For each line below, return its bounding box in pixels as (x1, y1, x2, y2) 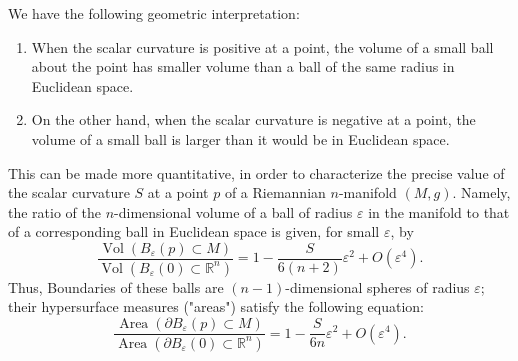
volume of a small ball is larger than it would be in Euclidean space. (31, 128, 450, 149)
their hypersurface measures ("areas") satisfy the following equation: (8, 296, 424, 317)
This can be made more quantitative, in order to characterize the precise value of (8, 162, 505, 183)
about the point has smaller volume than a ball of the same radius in (31, 56, 455, 77)
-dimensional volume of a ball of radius (114, 201, 353, 222)
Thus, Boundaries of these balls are (8, 276, 224, 297)
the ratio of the (8, 201, 101, 222)
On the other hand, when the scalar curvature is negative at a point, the (31, 109, 476, 130)
